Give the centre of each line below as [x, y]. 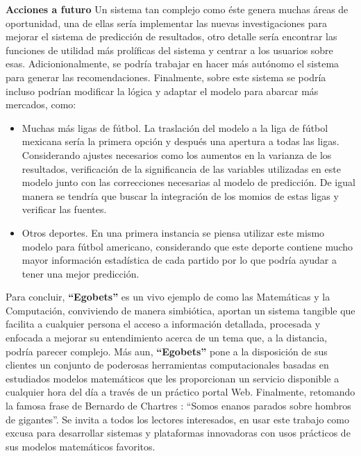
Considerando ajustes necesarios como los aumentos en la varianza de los [177, 154]
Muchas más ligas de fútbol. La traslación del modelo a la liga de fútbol [175, 127]
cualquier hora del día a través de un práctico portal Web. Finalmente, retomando [180, 392]
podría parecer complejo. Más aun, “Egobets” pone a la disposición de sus [167, 351]
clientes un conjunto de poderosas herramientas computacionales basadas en [167, 365]
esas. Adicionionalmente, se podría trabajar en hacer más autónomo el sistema [173, 64]
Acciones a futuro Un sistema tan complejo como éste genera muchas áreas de [177, 9]
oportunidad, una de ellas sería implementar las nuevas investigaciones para [167, 23]
